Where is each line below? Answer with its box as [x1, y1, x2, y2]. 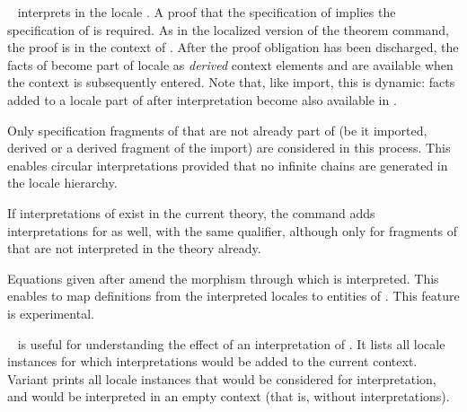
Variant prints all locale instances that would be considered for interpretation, [7, 369, 436, 388]
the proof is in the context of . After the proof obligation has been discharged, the [7, 38, 459, 57]
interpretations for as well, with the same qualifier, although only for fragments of [7, 221, 458, 240]
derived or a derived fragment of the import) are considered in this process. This [7, 138, 451, 157]
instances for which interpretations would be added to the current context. [7, 352, 418, 371]
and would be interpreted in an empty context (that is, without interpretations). [7, 387, 450, 406]
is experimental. [7, 303, 94, 322]
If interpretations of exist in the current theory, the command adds [7, 203, 375, 222]
